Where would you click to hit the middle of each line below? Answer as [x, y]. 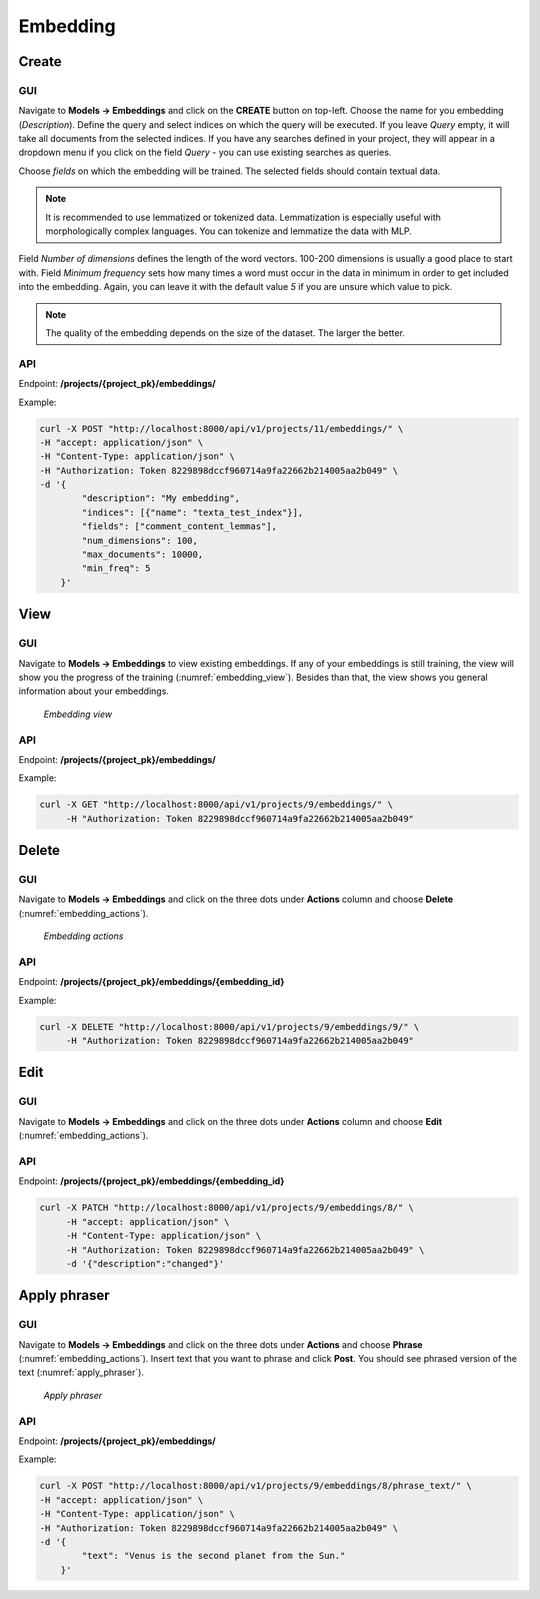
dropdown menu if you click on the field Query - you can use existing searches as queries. [205, 152]
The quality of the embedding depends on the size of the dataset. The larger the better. [225, 333]
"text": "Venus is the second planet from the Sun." [213, 1556]
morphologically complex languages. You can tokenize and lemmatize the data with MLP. [228, 231]
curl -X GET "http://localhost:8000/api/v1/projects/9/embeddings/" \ [216, 804]
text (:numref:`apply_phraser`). [81, 1372]
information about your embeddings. [94, 691]
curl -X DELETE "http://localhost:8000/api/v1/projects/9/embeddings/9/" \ [229, 1026]
